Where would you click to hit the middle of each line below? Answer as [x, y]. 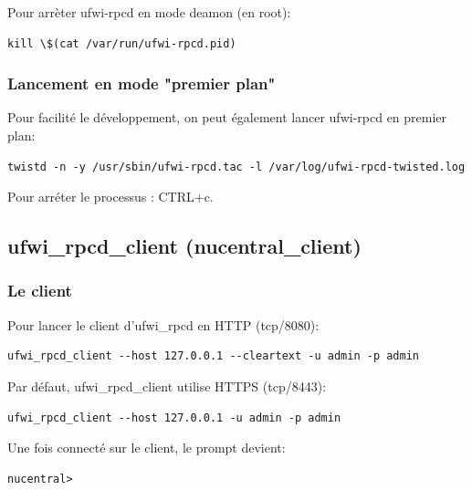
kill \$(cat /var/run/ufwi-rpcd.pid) [122, 43]
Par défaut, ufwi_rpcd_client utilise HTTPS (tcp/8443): [167, 386]
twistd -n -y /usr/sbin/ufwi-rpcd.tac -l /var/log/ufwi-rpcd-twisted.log [236, 167]
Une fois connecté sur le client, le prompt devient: [147, 448]
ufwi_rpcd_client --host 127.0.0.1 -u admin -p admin [174, 417]
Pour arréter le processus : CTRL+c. [110, 197]
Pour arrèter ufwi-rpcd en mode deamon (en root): [149, 12]
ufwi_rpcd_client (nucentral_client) [184, 246]
